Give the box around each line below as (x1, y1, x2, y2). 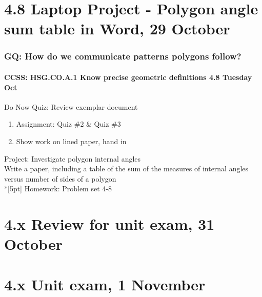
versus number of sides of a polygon (4, 173, 116, 184)
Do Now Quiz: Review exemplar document (4, 101, 138, 112)
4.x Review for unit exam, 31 (4, 213, 215, 234)
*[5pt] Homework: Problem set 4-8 (4, 183, 112, 194)
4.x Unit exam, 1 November (4, 273, 206, 294)
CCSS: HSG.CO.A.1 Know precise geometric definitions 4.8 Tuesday (4, 72, 252, 82)
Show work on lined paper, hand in (16, 135, 127, 146)
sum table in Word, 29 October (4, 18, 230, 39)
